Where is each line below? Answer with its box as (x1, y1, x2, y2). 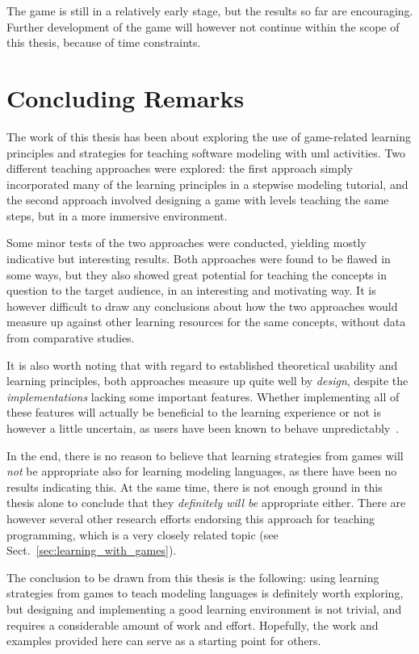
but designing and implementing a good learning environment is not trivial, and (6, 600, 402, 617)
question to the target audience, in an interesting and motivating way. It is (6, 282, 376, 299)
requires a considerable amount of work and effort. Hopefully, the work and (6, 616, 379, 633)
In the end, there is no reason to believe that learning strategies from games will (6, 446, 404, 463)
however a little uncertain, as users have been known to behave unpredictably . (6, 420, 400, 436)
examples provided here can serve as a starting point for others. (6, 632, 321, 649)
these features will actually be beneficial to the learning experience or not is (6, 404, 381, 421)
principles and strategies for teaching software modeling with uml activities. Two (6, 144, 406, 161)
